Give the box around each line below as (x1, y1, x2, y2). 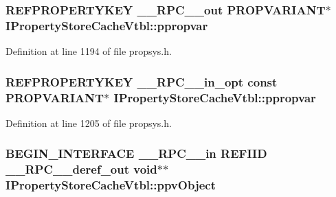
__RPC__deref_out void (5, 161, 157, 178)
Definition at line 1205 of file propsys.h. (5, 115, 172, 130)
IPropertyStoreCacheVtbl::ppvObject (5, 176, 216, 194)
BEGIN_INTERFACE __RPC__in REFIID (5, 145, 267, 162)
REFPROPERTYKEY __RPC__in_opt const (5, 73, 278, 90)
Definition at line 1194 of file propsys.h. (5, 44, 172, 58)
